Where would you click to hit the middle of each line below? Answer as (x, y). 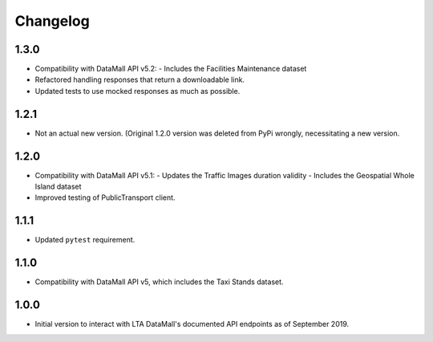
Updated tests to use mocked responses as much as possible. (138, 91)
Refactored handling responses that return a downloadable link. (140, 79)
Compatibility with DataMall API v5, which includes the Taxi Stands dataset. (159, 282)
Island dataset (58, 187)
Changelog (52, 21)
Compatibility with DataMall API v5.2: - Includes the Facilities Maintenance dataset (171, 69)
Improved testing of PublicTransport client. (105, 197)
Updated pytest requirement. (85, 240)
